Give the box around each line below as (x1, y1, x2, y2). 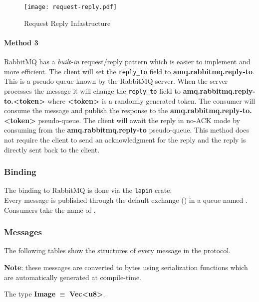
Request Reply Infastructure (24, 17, 111, 28)
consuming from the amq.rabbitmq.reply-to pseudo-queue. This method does (4, 125, 249, 135)
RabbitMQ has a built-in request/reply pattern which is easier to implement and (4, 56, 251, 67)
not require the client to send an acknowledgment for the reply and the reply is (4, 134, 246, 145)
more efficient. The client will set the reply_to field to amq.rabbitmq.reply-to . (4, 66, 255, 76)
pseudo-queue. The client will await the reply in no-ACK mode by (38, 115, 240, 125)
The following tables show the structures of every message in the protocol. (4, 245, 231, 256)
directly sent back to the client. (4, 144, 100, 154)
